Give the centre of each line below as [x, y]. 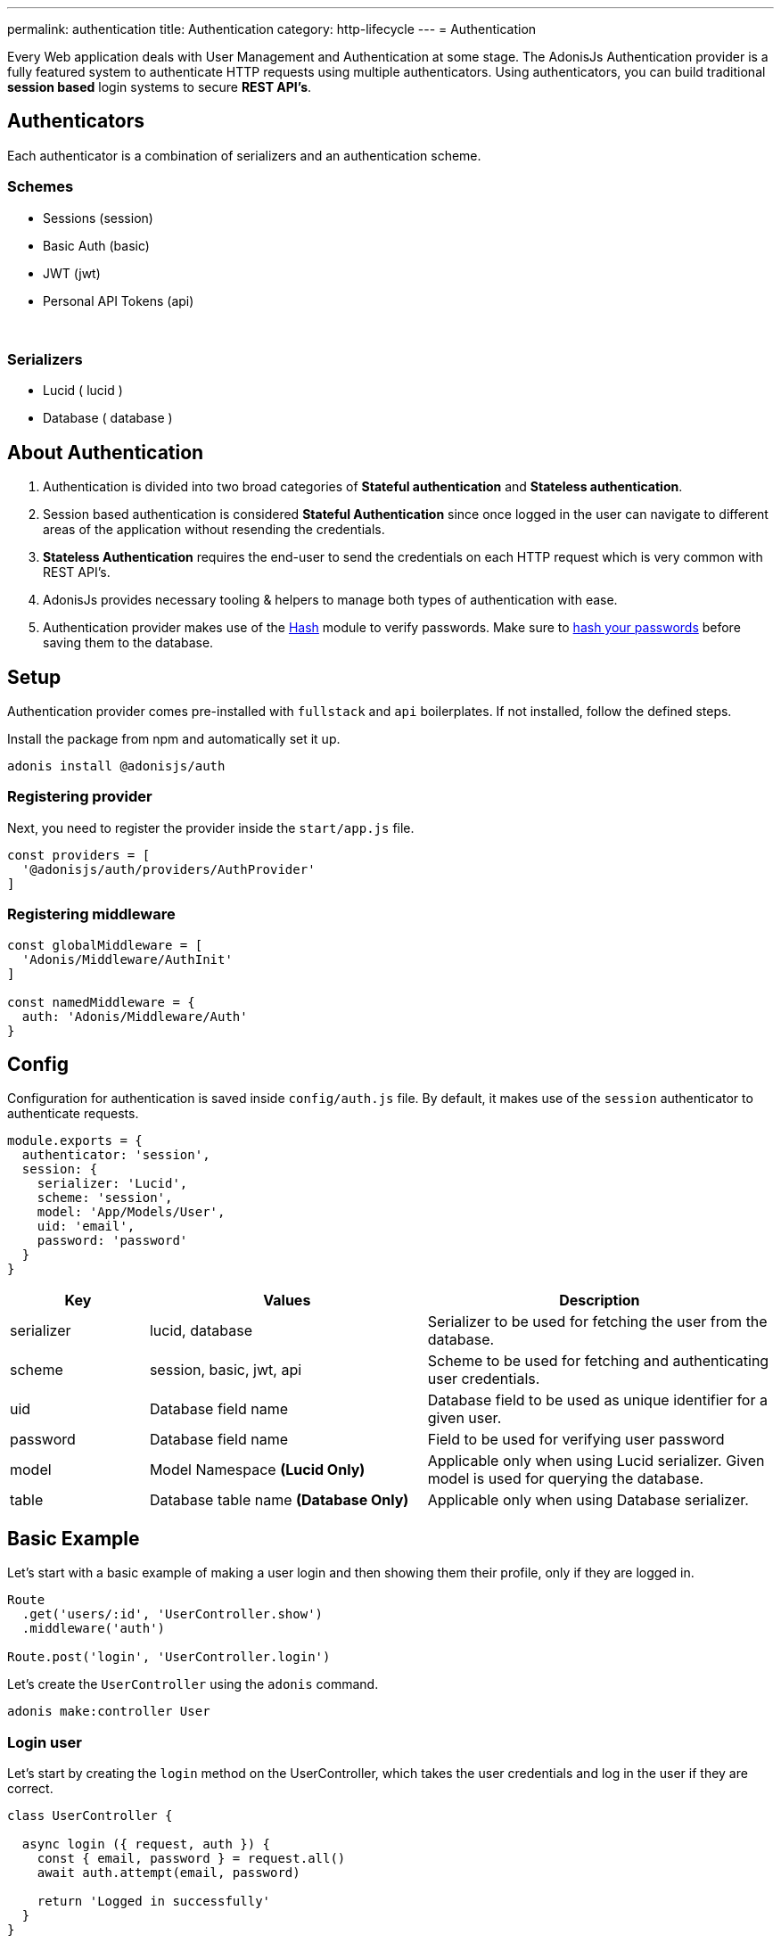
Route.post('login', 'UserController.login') [169, 1657]
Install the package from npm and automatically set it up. [174, 739]
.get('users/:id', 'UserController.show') [173, 1614]
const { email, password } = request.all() [191, 1858]
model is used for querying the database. [566, 1479]
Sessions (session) [98, 218]
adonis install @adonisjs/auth [116, 766]
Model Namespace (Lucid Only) [257, 1470]
